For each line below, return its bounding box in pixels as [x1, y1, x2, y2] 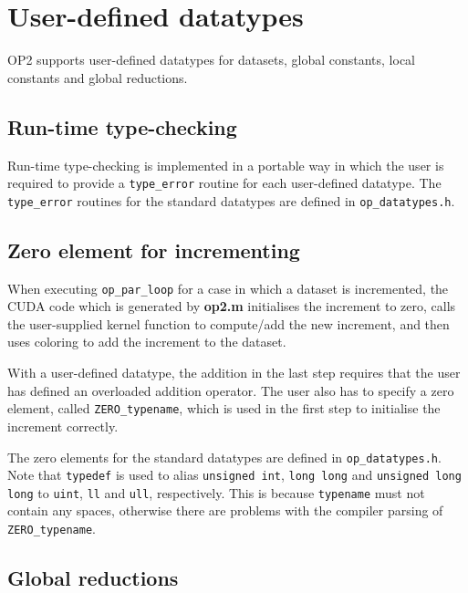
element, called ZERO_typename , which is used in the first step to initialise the [7, 399, 441, 418]
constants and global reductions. [7, 68, 188, 87]
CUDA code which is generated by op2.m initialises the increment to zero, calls [7, 296, 456, 316]
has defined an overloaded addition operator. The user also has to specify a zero [7, 380, 454, 400]
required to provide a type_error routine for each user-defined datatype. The [7, 173, 442, 192]
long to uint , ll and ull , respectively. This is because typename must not [7, 483, 425, 502]
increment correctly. [7, 416, 119, 435]
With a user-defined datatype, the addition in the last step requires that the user [7, 363, 461, 382]
